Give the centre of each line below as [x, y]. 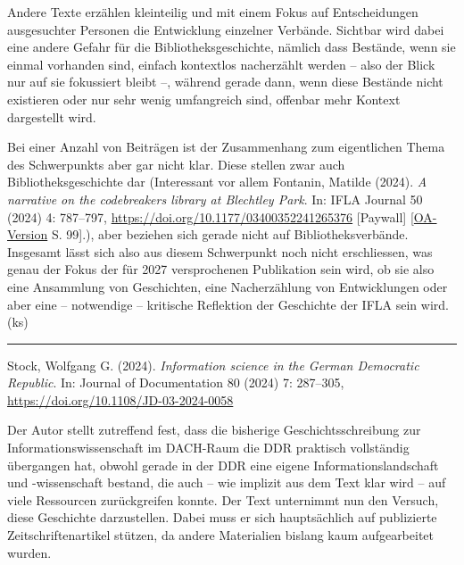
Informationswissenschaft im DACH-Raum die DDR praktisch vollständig [208, 448]
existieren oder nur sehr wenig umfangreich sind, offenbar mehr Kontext [204, 99]
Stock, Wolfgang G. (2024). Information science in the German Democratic [213, 365]
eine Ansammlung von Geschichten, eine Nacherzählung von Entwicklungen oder [228, 286]
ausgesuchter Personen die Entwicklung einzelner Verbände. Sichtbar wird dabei [226, 29]
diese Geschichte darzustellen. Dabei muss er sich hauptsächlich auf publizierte [222, 517]
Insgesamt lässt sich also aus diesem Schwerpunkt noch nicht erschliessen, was [220, 251]
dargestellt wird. [52, 116]
